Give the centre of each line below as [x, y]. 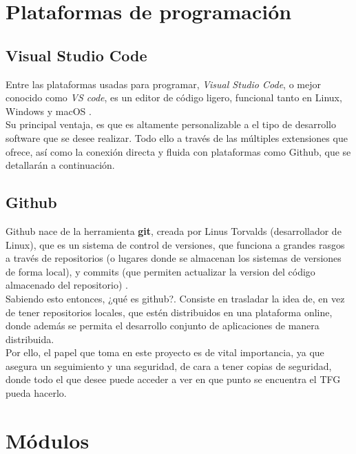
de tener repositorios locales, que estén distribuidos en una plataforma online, [169, 312]
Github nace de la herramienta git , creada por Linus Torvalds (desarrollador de [174, 230]
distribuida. [30, 339]
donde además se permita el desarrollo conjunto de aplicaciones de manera [163, 326]
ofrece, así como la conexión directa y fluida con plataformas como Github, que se [178, 151]
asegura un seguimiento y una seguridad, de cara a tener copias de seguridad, [169, 365]
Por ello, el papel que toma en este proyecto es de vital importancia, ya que [165, 352]
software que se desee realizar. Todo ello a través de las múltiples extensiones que [177, 137]
